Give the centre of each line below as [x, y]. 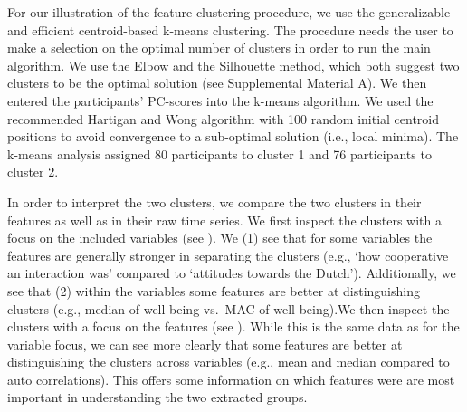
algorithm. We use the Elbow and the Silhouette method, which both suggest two [233, 65]
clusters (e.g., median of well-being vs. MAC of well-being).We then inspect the [229, 308]
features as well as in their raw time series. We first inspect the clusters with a [224, 220]
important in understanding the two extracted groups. [157, 397]
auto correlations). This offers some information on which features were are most [231, 379]
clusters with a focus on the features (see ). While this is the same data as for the [233, 326]
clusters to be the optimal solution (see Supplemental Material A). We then [217, 83]
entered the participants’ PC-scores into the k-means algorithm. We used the [220, 100]
